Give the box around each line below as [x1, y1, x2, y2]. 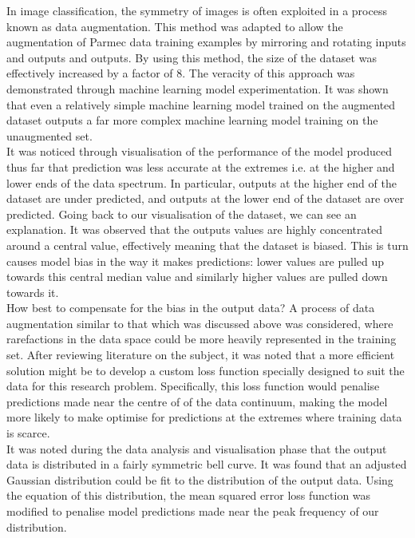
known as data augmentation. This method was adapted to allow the [6, 18, 343, 34]
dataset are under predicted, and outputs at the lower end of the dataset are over [6, 190, 405, 207]
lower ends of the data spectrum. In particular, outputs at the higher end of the [6, 174, 397, 191]
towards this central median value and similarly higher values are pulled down [6, 268, 388, 285]
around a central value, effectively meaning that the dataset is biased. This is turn [6, 236, 409, 253]
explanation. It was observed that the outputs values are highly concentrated [6, 221, 382, 238]
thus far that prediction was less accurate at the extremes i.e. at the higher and [6, 158, 395, 175]
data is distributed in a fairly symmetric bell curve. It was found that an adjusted [6, 456, 407, 473]
